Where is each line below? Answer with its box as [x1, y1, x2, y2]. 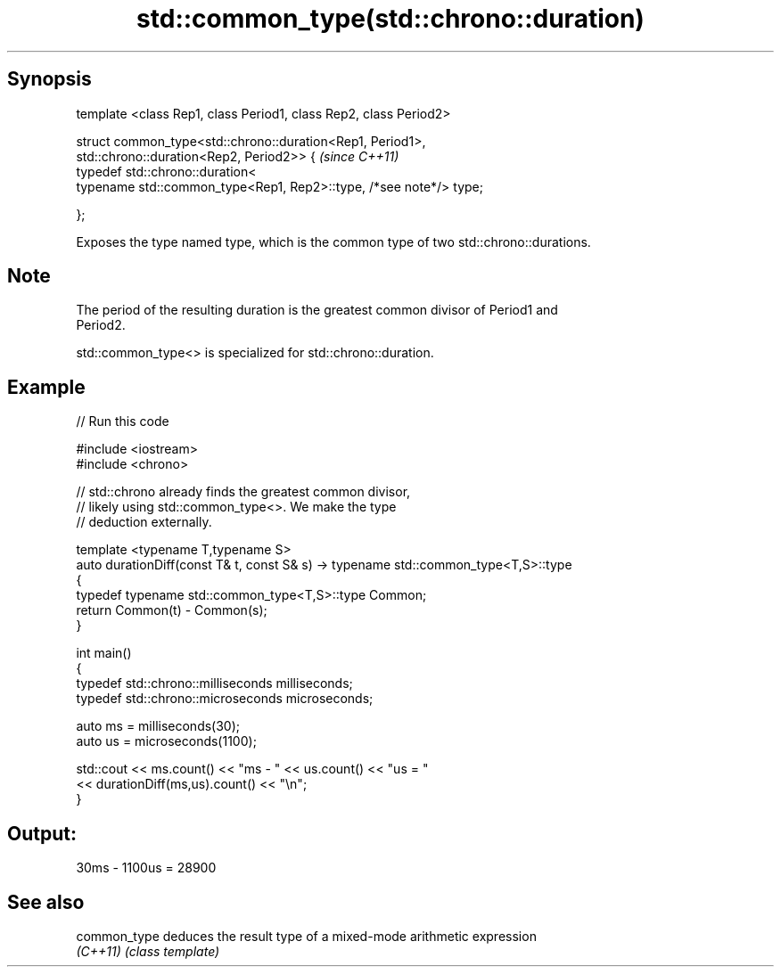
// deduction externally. [76, 514, 212, 530]
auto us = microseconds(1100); [76, 733, 257, 749]
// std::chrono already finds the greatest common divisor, [76, 484, 411, 500]
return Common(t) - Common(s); [76, 602, 267, 618]
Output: [7, 822, 77, 845]
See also [7, 890, 85, 913]
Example [7, 375, 86, 398]
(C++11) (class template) [76, 943, 220, 959]
